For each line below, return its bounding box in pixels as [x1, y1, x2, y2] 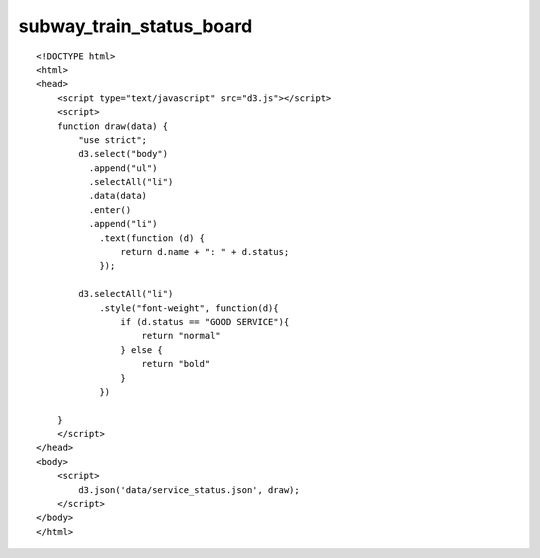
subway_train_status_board [18, 15, 253, 37]
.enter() [88, 204, 132, 215]
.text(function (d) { [99, 232, 205, 244]
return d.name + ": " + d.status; [120, 246, 290, 258]
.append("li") [88, 218, 158, 230]
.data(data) [88, 190, 148, 202]
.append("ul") [88, 162, 158, 174]
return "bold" [141, 358, 211, 370]
